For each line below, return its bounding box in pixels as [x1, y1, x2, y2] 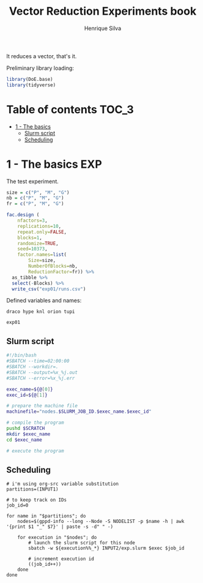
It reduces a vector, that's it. [6, 52, 77, 59]
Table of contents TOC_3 [6, 102, 135, 116]
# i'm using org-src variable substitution [6, 481, 119, 487]
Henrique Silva [84, 24, 122, 32]
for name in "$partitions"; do [6, 513, 86, 519]
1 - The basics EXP [6, 157, 102, 171]
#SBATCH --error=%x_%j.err [6, 375, 75, 381]
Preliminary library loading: [6, 64, 75, 72]
